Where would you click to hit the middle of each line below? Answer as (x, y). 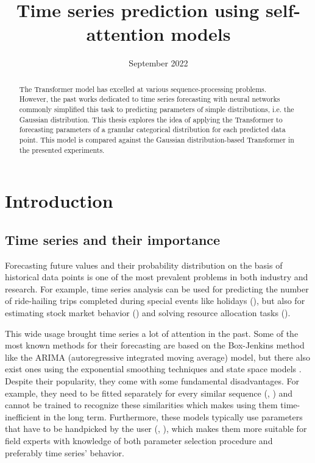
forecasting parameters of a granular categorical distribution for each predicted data (152, 129)
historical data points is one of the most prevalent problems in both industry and (157, 277)
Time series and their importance (113, 239)
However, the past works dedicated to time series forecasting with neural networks (150, 99)
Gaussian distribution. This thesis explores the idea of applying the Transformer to (151, 119)
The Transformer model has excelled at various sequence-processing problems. (143, 89)
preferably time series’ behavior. (65, 452)
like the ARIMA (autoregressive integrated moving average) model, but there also (158, 357)
